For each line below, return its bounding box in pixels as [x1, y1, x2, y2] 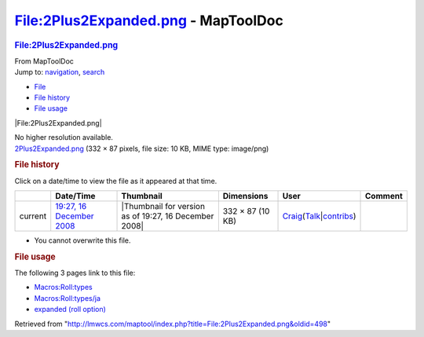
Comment [365, 190, 404, 201]
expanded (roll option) [34, 305, 106, 314]
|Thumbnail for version [121, 200, 206, 211]
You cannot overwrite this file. [34, 236, 131, 245]
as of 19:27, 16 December [121, 211, 214, 222]
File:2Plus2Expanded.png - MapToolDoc [14, 12, 284, 29]
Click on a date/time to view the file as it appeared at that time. [14, 176, 217, 185]
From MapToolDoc [14, 56, 75, 66]
